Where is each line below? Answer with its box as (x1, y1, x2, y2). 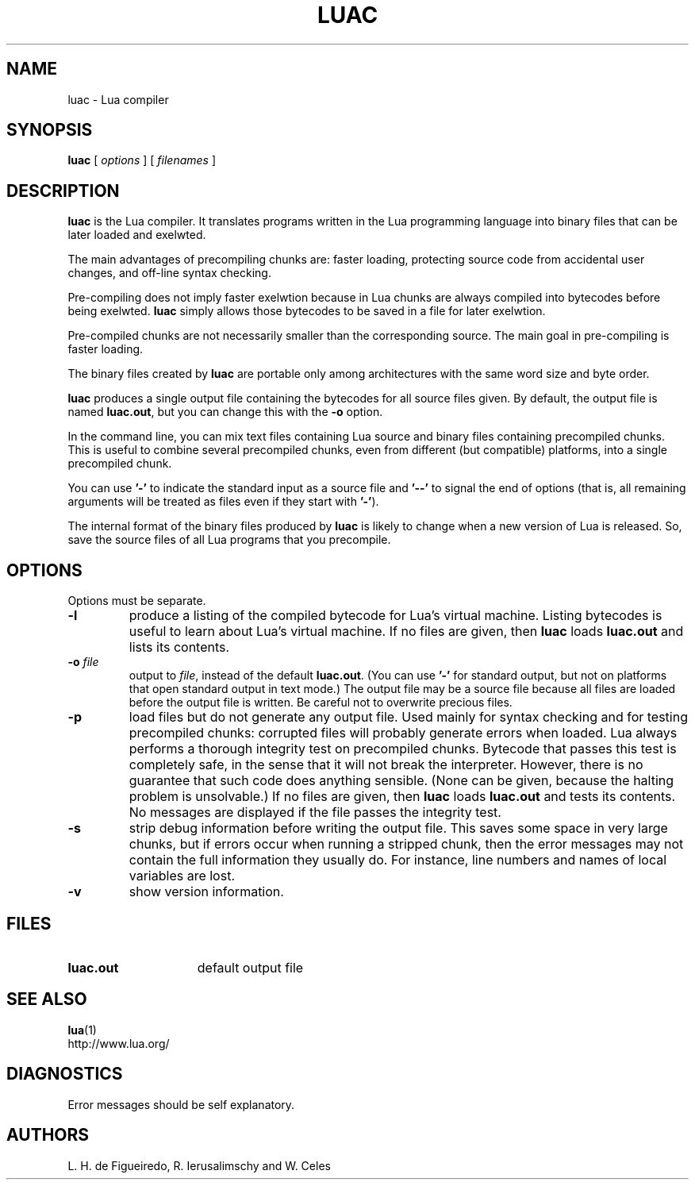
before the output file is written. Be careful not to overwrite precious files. (129, 695, 513, 710)
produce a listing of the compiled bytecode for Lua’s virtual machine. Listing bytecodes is (129, 607, 662, 624)
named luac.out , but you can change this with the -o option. (67, 405, 383, 419)
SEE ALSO (6, 989, 87, 1010)
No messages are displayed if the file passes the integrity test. (129, 804, 501, 821)
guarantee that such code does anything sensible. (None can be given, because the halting (129, 772, 674, 789)
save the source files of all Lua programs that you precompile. (67, 533, 391, 547)
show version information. (129, 884, 284, 900)
